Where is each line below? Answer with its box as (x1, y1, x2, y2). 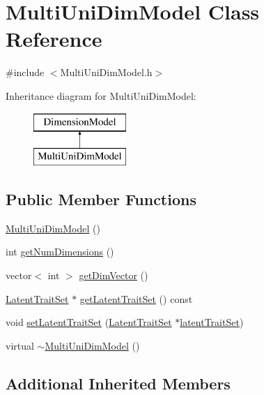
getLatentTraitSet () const (79, 291, 193, 306)
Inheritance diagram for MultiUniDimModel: (6, 88, 196, 103)
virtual (6, 338, 34, 352)
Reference (6, 24, 102, 53)
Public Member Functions (6, 188, 196, 210)
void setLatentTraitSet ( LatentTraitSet (6, 315, 172, 329)
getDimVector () (79, 268, 148, 283)
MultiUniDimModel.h (60, 65, 153, 80)
